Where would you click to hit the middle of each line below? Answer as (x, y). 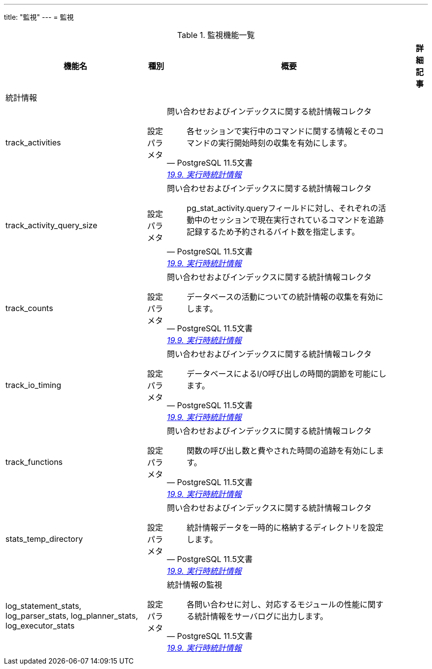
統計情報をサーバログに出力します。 (261, 616)
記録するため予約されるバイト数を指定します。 (273, 232)
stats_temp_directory (44, 539)
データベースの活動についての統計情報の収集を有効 (281, 297)
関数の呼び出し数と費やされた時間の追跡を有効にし (281, 451)
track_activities (33, 142)
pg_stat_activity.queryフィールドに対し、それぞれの (282, 208)
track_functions (34, 462)
